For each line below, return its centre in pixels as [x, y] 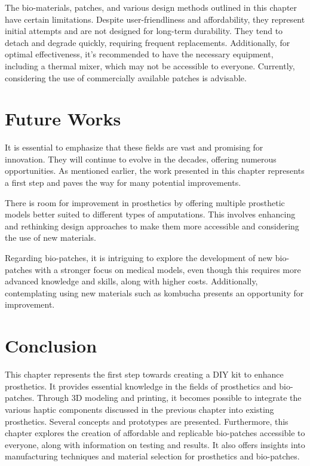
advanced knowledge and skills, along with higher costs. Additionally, [131, 281]
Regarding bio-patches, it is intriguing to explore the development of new [139, 258]
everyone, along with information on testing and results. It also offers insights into [155, 444]
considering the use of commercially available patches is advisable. [126, 77]
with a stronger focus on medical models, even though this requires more [168, 269]
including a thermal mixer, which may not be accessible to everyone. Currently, [150, 65]
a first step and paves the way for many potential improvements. [123, 183]
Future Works [63, 119]
